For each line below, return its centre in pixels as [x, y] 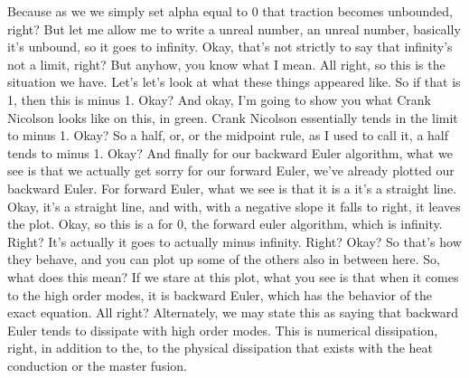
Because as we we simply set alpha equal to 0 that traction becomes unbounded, [230, 11]
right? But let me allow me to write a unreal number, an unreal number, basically [234, 28]
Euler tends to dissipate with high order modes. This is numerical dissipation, [223, 330]
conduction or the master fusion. [97, 365]
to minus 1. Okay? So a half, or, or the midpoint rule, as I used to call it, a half [228, 135]
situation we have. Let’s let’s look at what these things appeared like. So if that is [234, 82]
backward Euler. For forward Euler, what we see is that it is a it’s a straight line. [232, 188]
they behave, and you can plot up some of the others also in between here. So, [224, 259]
